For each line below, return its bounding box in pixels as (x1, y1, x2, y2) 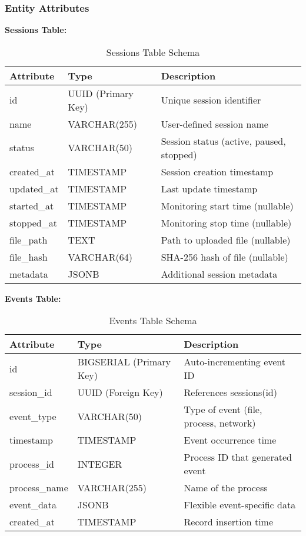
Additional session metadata (161, 267, 278, 281)
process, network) (184, 416, 256, 430)
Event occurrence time (184, 433, 277, 447)
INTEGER (77, 457, 122, 471)
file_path (9, 232, 48, 247)
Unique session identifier (161, 93, 261, 107)
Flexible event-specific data (184, 498, 296, 512)
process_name (9, 481, 68, 495)
